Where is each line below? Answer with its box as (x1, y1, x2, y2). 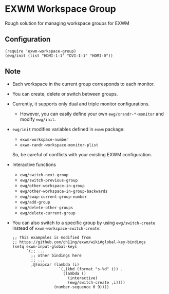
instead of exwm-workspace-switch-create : (12, 225, 101, 231)
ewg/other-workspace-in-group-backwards (20, 189, 108, 194)
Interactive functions (12, 161, 56, 168)
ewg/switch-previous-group (20, 178, 78, 183)
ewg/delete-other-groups (20, 205, 73, 210)
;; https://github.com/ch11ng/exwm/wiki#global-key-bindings (12, 240, 146, 245)
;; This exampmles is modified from (12, 235, 91, 240)
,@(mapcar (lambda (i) (31, 262, 80, 267)
